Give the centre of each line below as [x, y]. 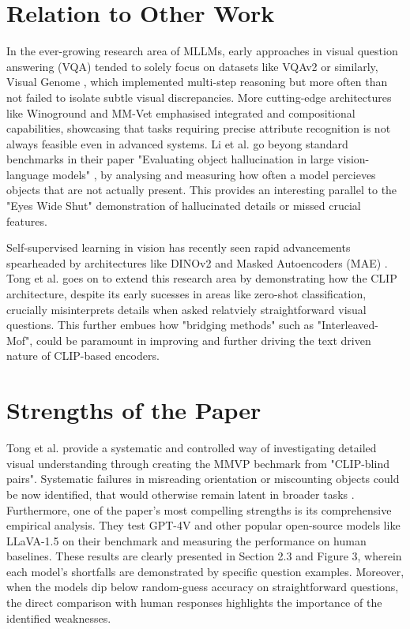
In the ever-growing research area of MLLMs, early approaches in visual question [202, 51]
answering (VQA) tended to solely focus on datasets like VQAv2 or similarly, [192, 66]
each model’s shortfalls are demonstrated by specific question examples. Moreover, [205, 571]
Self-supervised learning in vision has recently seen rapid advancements [179, 247]
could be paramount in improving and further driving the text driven [203, 340]
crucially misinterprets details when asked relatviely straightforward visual [186, 309]
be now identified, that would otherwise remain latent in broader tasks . [181, 494]
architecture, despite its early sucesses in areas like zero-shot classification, [186, 294]
